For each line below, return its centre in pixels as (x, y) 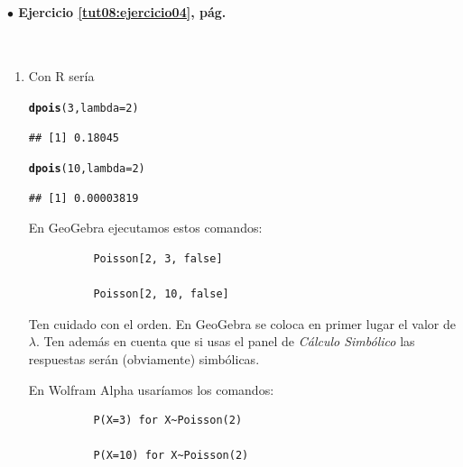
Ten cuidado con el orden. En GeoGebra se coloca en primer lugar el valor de (242, 323)
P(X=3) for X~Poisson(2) (168, 421)
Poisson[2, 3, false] (158, 259)
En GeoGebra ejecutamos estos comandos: (145, 228)
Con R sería (61, 76)
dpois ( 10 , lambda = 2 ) (87, 169)
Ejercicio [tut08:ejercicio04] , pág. (122, 11)
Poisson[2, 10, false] (161, 294)
